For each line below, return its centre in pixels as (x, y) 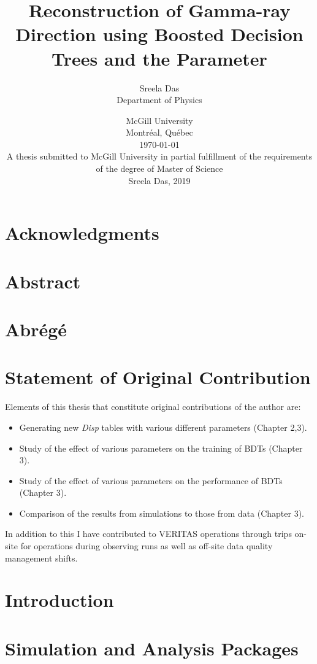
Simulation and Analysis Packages (152, 648)
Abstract (43, 281)
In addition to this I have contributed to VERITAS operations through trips (148, 534)
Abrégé (36, 329)
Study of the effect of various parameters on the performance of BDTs (151, 480)
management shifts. (41, 558)
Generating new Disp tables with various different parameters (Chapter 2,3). (163, 427)
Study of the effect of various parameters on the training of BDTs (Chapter (161, 448)
